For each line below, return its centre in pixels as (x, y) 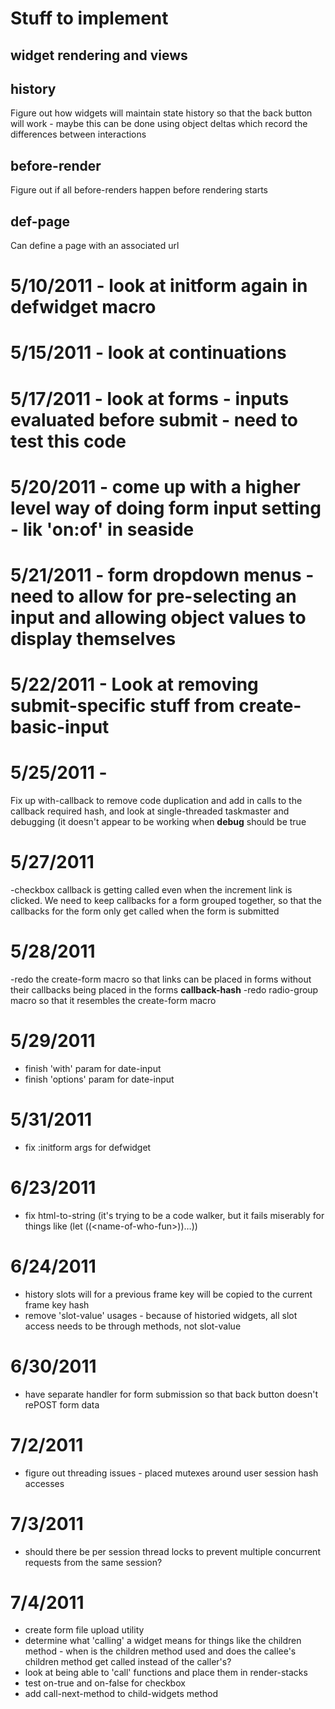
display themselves (93, 638)
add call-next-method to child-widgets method (121, 1694)
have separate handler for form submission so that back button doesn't (171, 1394)
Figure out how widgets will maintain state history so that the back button (161, 113)
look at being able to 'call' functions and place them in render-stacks (166, 1673)
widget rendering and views (99, 55)
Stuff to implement (89, 18)
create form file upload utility (84, 1630)
